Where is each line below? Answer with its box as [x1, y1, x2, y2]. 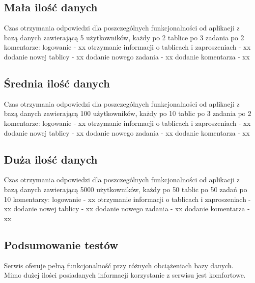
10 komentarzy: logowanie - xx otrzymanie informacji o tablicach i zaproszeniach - [4, 194, 251, 204]
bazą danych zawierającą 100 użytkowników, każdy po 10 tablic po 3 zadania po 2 [4, 108, 252, 118]
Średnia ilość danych [4, 75, 110, 90]
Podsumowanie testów [4, 237, 118, 252]
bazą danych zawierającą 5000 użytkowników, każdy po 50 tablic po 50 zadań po [4, 184, 247, 194]
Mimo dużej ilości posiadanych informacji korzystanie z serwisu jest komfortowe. [4, 270, 246, 280]
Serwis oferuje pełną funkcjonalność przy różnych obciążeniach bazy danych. [4, 260, 234, 270]
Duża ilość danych [4, 151, 98, 167]
